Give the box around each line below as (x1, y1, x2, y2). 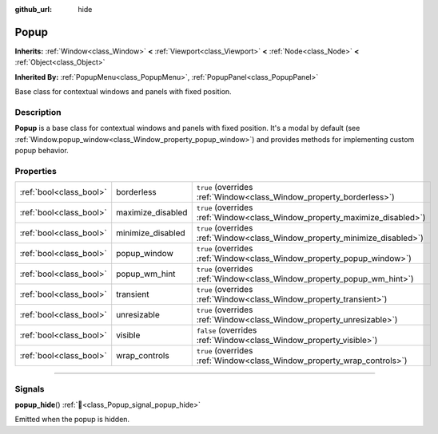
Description (14, 106, 62, 117)
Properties (14, 165, 58, 176)
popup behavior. (14, 146, 70, 155)
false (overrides (196, 325, 257, 336)
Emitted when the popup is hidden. (14, 415, 130, 424)
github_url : (14, 5, 52, 14)
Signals (14, 383, 45, 394)
